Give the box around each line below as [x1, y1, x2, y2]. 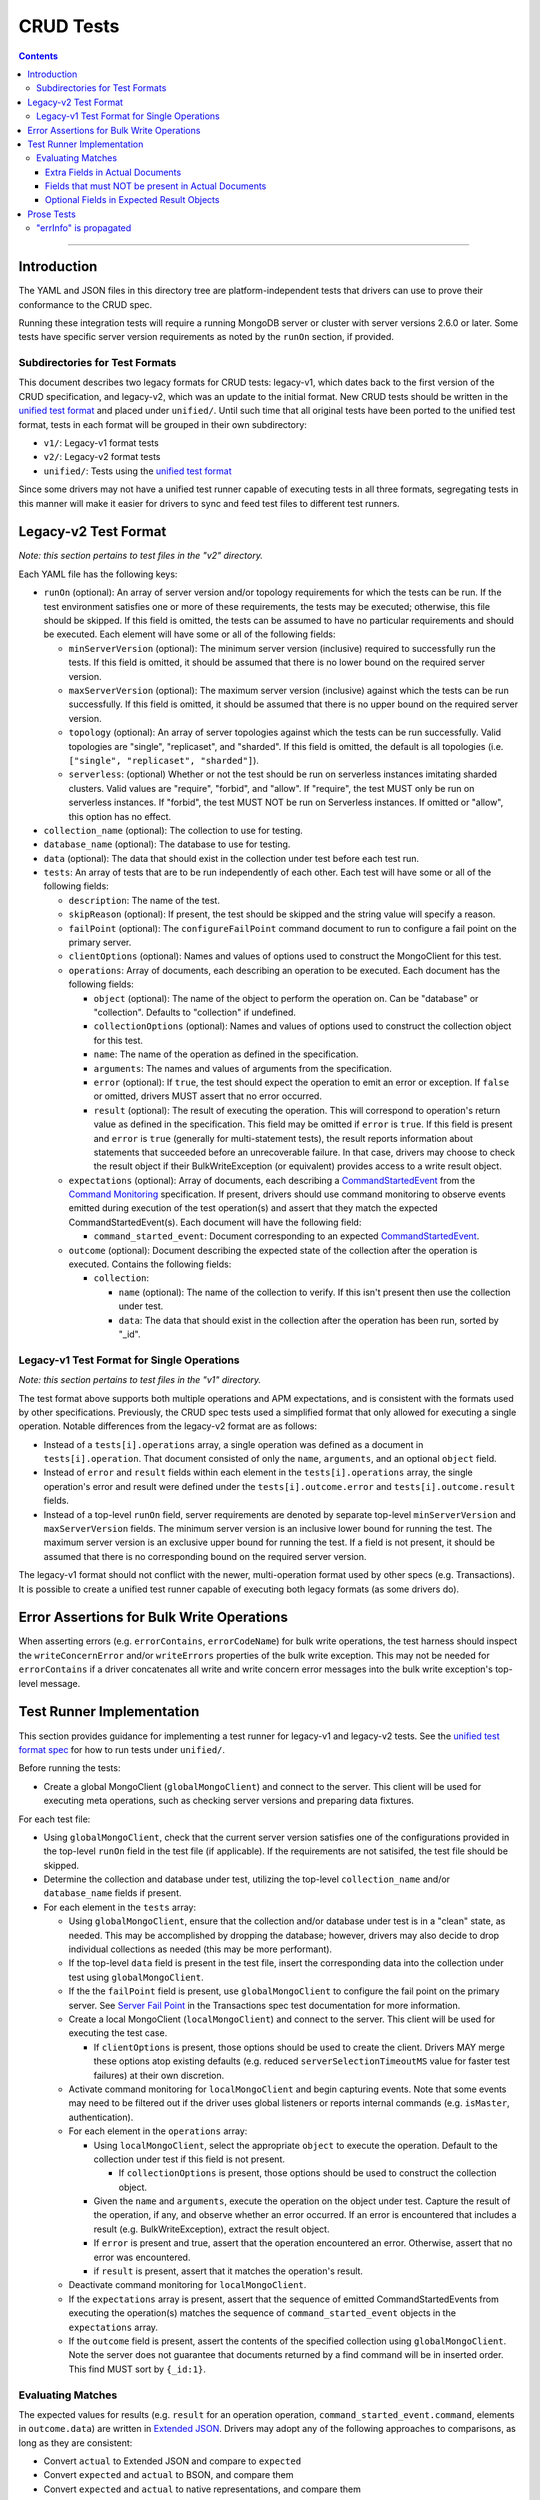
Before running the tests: [18, 1762, 121, 1774]
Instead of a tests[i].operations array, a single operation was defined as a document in [43, 1438, 424, 1450]
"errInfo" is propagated [36, 222, 132, 234]
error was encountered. [93, 2251, 191, 2263]
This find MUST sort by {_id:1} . [68, 2363, 207, 2375]
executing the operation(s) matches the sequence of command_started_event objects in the [68, 2307, 457, 2319]
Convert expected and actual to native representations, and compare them [43, 2483, 362, 2495]
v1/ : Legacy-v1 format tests [43, 437, 159, 449]
